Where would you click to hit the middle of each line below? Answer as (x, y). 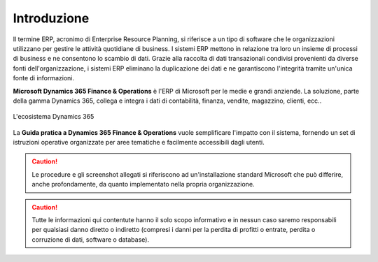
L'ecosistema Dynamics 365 (54, 117)
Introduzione (51, 18)
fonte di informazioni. (44, 78)
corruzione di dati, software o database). (91, 239)
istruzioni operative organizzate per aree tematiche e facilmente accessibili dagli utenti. (139, 143)
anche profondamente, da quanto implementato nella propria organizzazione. (143, 184)
